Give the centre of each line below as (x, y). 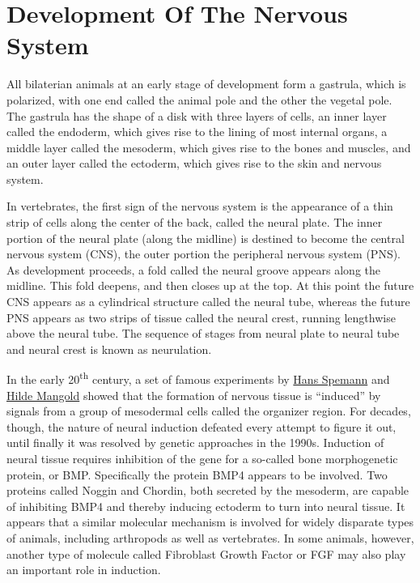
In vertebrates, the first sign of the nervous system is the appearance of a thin (200, 206)
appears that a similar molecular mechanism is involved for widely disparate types (210, 522)
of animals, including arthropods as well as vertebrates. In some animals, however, (210, 538)
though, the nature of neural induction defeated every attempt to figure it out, (202, 426)
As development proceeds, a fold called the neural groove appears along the (193, 269)
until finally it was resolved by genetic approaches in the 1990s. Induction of (195, 443)
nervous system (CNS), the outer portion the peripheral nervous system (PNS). (204, 254)
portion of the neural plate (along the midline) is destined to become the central (206, 238)
